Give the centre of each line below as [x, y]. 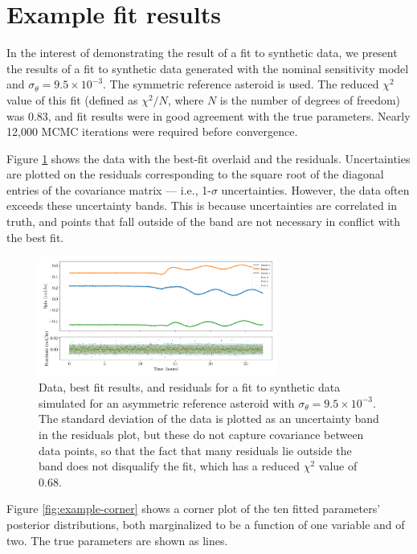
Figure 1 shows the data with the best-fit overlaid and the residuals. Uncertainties [208, 158]
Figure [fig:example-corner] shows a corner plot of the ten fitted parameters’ [194, 509]
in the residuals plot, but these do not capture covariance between [201, 435]
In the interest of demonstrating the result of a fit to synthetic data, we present [202, 53]
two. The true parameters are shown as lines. [117, 540]
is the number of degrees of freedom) [310, 99]
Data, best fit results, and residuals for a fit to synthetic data [190, 387]
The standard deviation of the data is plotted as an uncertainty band [209, 419]
